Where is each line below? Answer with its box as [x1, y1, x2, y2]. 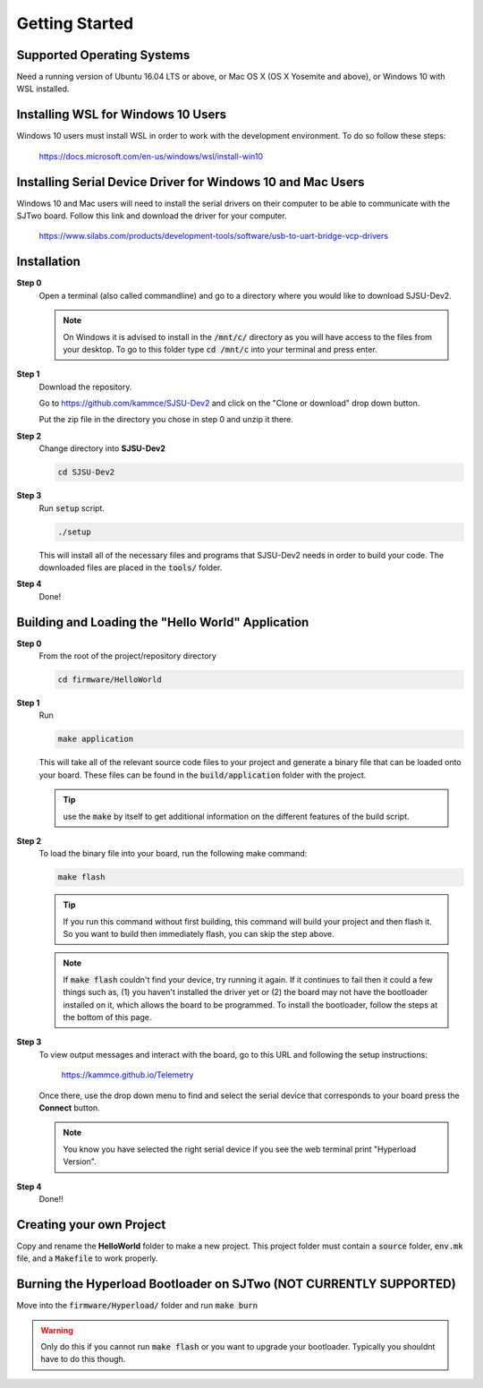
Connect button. [38, 1102, 100, 1113]
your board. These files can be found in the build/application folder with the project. [38, 770, 367, 780]
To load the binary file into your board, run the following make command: [38, 848, 308, 859]
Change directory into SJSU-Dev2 [38, 443, 165, 454]
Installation [16, 254, 80, 269]
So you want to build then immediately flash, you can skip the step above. [63, 929, 335, 940]
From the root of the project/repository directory [38, 651, 216, 661]
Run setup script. [38, 502, 105, 514]
